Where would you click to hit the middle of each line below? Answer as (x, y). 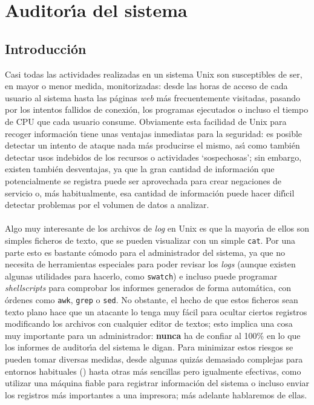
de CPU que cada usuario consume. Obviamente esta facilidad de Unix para (146, 121)
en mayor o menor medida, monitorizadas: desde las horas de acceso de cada (146, 86)
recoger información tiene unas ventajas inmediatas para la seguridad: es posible (154, 133)
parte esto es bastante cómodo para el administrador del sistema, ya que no (145, 252)
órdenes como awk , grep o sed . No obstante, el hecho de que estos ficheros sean (152, 299)
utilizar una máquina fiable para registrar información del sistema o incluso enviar (157, 383)
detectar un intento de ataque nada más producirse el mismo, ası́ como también (152, 145)
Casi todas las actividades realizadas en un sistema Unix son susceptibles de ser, (154, 74)
